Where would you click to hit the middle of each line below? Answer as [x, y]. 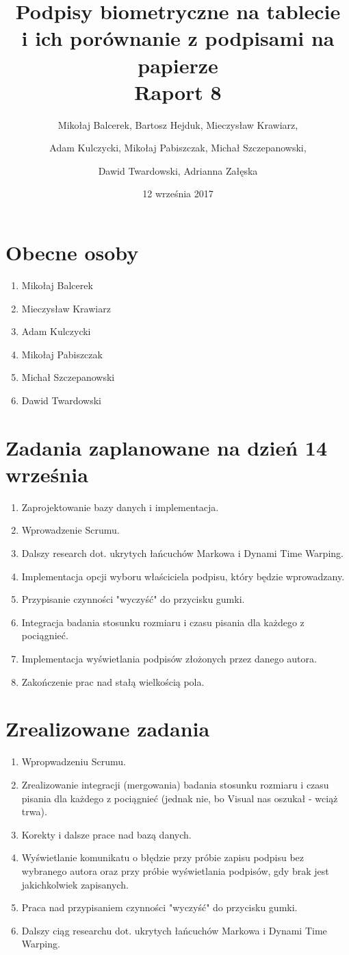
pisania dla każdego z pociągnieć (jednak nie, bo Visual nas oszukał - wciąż [180, 798]
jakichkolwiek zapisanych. [75, 884]
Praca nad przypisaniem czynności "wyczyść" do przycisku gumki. [159, 907]
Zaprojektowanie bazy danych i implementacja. [120, 507]
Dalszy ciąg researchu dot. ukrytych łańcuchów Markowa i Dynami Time [174, 930]
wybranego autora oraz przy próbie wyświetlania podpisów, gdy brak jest [175, 870]
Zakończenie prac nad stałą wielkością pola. [113, 681]
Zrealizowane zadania [108, 729]
